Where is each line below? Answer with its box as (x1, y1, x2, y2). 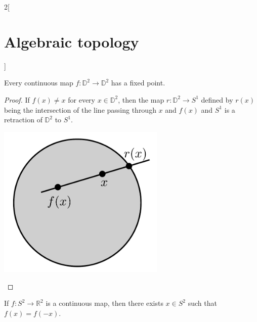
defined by (201, 94, 233, 105)
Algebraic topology (4, 31, 139, 52)
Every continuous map (4, 77, 73, 88)
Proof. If (4, 94, 30, 105)
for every (68, 94, 96, 105)
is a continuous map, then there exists (46, 298, 163, 308)
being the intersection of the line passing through (4, 104, 156, 115)
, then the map (118, 94, 164, 105)
